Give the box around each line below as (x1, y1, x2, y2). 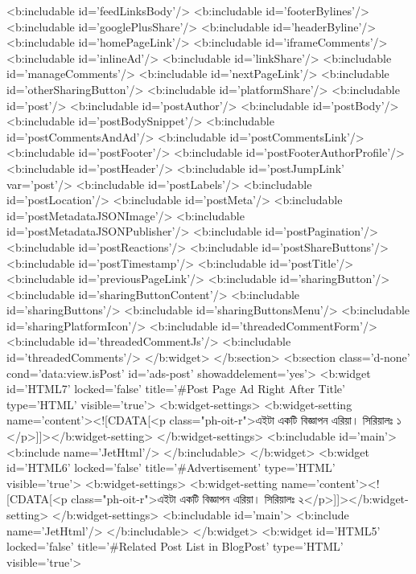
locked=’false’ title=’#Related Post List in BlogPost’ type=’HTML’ (6, 538, 344, 555)
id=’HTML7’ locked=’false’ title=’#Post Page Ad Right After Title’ (6, 380, 345, 397)
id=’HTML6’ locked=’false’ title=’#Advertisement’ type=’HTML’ (6, 459, 336, 476)
